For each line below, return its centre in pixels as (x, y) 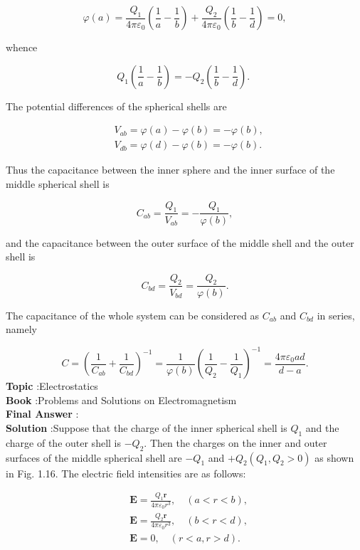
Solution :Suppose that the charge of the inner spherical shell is (147, 427)
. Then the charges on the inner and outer (235, 442)
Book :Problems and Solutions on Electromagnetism (121, 400)
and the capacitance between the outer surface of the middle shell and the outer (180, 242)
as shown (334, 457)
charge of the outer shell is (63, 442)
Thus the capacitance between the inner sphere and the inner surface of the (170, 170)
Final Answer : (42, 414)
